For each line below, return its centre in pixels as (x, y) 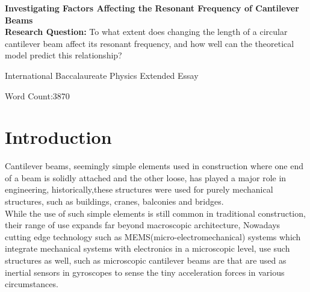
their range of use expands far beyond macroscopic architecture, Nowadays (143, 225)
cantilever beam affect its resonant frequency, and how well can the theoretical (150, 43)
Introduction (58, 137)
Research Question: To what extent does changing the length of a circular (146, 32)
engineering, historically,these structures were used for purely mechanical (139, 189)
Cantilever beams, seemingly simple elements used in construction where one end (154, 166)
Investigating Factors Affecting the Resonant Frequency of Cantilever (152, 8)
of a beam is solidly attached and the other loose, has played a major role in (146, 177)
